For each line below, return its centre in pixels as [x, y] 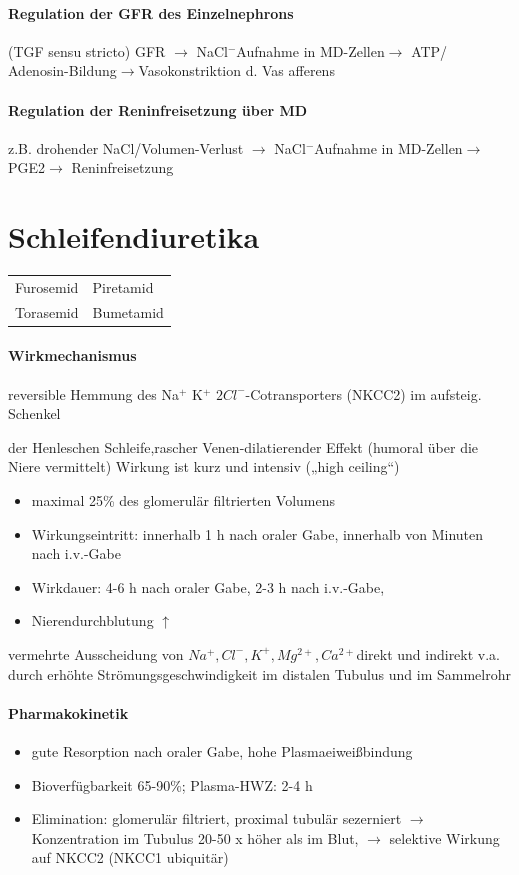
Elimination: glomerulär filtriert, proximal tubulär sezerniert [216, 818]
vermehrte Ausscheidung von [96, 653]
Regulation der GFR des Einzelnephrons [151, 12]
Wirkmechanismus [72, 355]
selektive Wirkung [444, 837]
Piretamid [123, 286]
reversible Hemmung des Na [93, 393]
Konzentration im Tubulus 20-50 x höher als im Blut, [195, 837]
